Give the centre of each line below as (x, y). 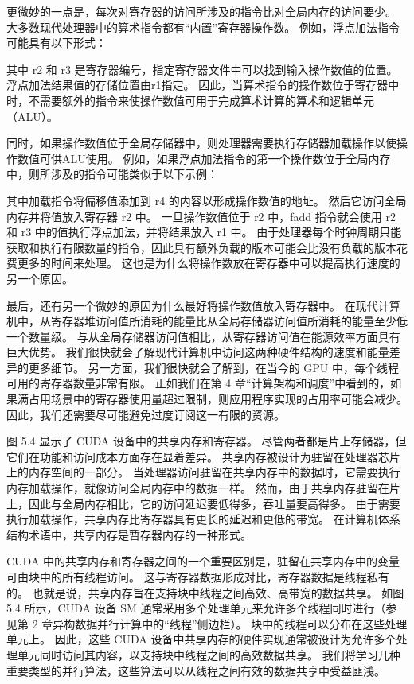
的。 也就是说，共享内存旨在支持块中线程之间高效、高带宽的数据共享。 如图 (205, 592)
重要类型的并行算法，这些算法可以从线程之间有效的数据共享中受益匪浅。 (196, 670)
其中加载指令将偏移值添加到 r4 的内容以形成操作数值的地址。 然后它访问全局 (207, 200)
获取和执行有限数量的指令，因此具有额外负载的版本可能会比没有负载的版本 (201, 247)
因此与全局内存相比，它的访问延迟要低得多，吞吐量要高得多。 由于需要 (214, 503)
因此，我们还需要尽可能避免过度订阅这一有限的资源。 (146, 414)
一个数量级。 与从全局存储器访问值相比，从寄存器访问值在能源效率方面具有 (203, 336)
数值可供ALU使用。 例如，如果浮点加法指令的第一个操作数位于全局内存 (204, 158)
